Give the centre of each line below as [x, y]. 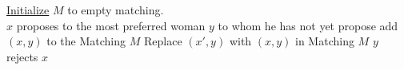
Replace [163, 41]
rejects [22, 56]
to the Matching [86, 41]
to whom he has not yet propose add [308, 25]
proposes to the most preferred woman [111, 25]
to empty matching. [116, 10]
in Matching [325, 41]
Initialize [28, 10]
